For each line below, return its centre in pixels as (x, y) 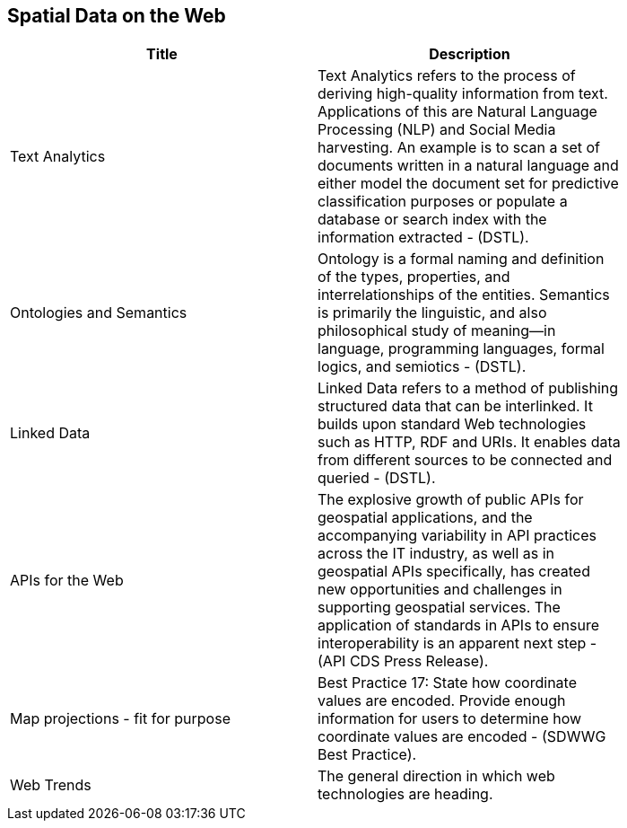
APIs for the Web (67, 581)
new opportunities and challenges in (440, 590)
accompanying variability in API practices (457, 536)
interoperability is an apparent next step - (457, 643)
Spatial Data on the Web (117, 16)
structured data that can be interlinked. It (455, 406)
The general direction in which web (436, 776)
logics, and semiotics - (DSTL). (422, 367)
